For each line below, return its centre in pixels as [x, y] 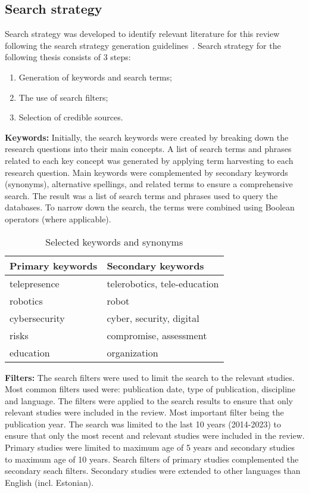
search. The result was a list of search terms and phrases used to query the [141, 195]
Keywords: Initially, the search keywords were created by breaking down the [147, 137]
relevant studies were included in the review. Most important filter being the [144, 412]
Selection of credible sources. [71, 117]
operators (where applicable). [58, 218]
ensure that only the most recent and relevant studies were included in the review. [155, 435]
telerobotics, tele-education [163, 283]
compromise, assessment [157, 335]
